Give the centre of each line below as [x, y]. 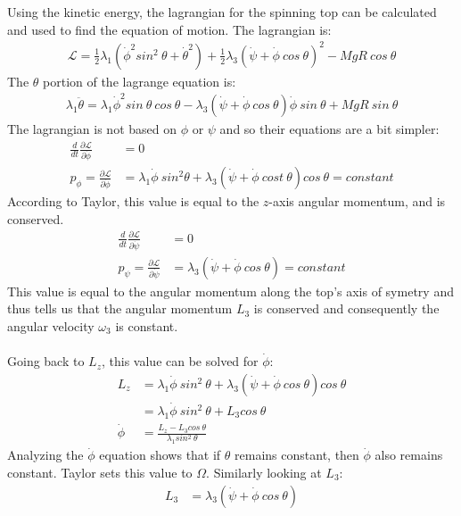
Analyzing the [45, 455]
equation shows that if [160, 455]
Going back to [46, 361]
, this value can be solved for [180, 361]
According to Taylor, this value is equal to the [133, 201]
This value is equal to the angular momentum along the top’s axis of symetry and [230, 291]
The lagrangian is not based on [92, 129]
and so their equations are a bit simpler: [329, 129]
